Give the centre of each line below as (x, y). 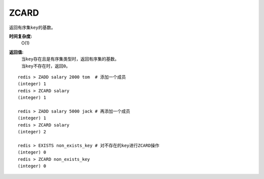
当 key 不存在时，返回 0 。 (46, 66)
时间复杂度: (21, 36)
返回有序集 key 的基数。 (32, 27)
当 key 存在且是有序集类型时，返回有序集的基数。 (70, 59)
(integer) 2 (32, 132)
